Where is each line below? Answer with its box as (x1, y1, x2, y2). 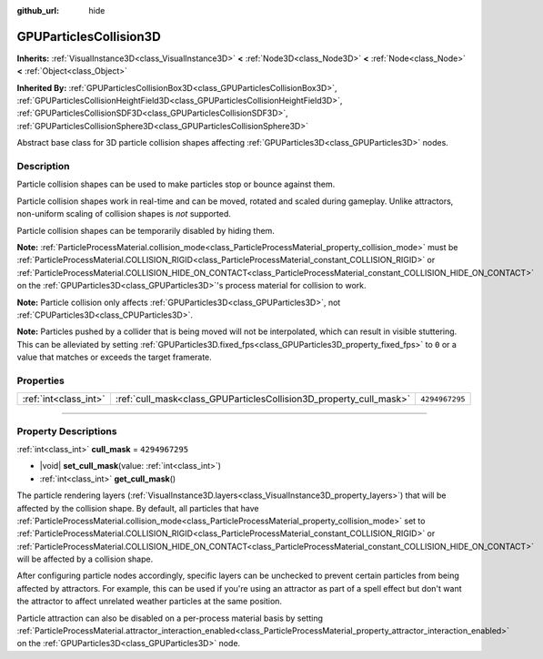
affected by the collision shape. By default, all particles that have (16, 502, 259, 513)
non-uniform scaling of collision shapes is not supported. (16, 208, 232, 219)
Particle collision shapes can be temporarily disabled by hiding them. (16, 225, 275, 236)
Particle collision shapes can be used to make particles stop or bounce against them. (16, 178, 336, 190)
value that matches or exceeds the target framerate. (16, 351, 213, 363)
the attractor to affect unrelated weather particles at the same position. (16, 596, 282, 607)
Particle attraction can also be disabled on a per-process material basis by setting (16, 613, 323, 624)
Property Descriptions (16, 424, 117, 437)
